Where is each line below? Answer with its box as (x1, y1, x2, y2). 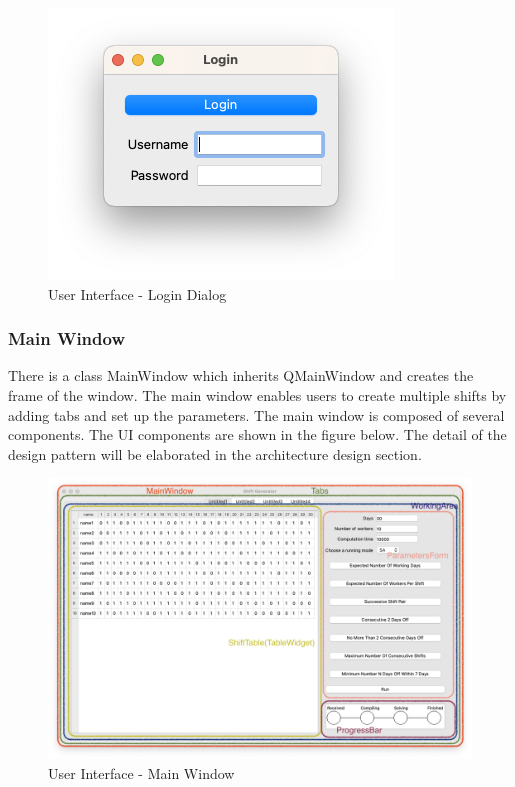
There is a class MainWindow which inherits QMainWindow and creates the (8, 365, 474, 386)
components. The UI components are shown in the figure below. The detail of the (8, 424, 507, 445)
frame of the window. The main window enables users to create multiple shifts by (8, 385, 507, 405)
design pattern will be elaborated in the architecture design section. (8, 443, 422, 464)
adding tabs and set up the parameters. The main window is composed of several (8, 404, 505, 425)
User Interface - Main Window (48, 762, 235, 783)
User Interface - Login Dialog (48, 283, 227, 304)
